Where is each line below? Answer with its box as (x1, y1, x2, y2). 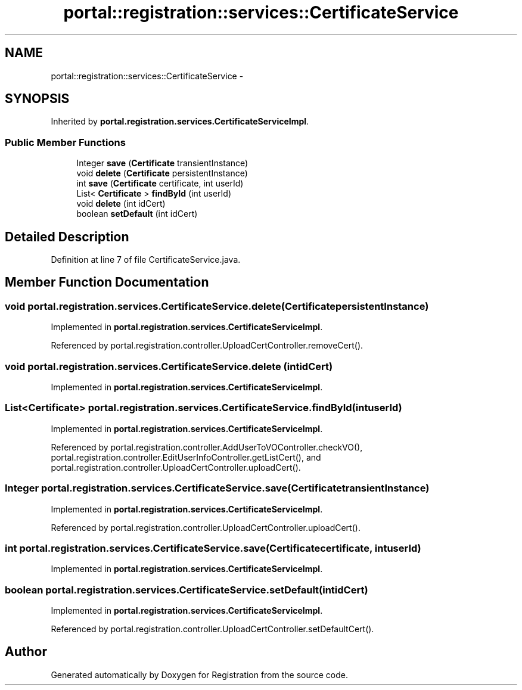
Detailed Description (5, 229, 129, 244)
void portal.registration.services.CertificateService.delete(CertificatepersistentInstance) (5, 300, 429, 312)
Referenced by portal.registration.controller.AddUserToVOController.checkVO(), (51, 442, 363, 452)
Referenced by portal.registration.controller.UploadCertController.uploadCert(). (51, 522, 361, 533)
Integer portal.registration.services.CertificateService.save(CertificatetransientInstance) (5, 482, 430, 495)
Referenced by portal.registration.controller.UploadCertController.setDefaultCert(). (51, 624, 374, 634)
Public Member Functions (5, 136, 126, 148)
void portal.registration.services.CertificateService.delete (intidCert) (5, 360, 333, 372)
